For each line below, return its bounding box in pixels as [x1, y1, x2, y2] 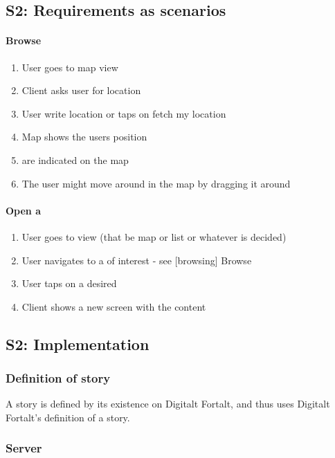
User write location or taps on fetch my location [21, 106, 226, 120]
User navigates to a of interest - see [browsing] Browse [21, 253, 252, 267]
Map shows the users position [21, 129, 147, 144]
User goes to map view [21, 59, 118, 74]
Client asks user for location [21, 83, 141, 98]
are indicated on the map [21, 152, 129, 167]
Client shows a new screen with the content [21, 299, 206, 313]
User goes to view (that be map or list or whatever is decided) [21, 229, 287, 244]
